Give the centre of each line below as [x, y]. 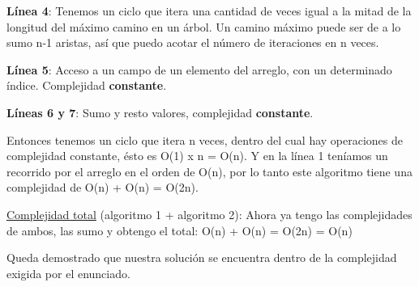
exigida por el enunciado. [68, 273]
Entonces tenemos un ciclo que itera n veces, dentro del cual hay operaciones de [205, 139]
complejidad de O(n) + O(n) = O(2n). [103, 187]
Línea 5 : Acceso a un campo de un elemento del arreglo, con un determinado [199, 69]
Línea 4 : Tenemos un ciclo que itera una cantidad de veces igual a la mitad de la [209, 11]
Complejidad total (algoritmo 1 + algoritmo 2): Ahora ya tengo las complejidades [209, 214]
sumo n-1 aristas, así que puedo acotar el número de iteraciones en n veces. [193, 42]
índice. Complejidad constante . [87, 85]
